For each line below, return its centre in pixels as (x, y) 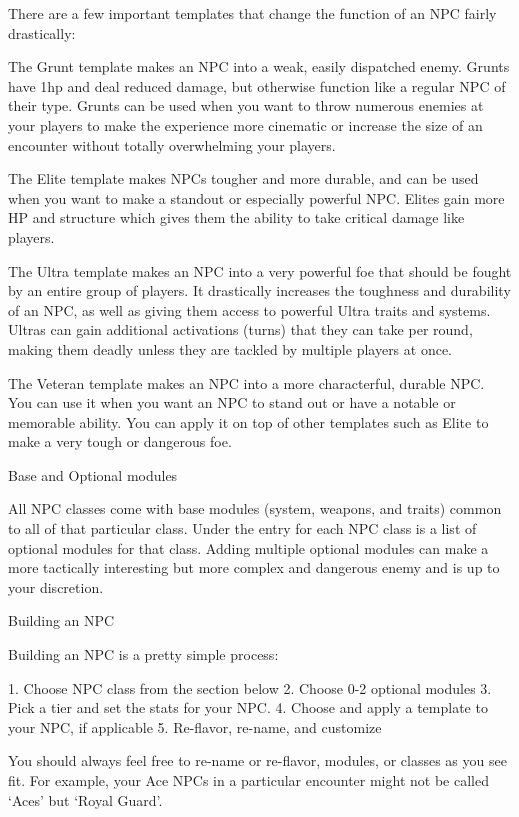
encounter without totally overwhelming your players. (172, 144)
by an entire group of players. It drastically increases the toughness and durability (259, 290)
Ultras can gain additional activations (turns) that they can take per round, (240, 329)
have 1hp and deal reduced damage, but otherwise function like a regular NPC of (257, 85)
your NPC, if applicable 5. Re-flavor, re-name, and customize (195, 726)
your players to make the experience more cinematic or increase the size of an (245, 124)
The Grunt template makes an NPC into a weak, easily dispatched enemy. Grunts (259, 66)
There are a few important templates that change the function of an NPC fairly (252, 13)
